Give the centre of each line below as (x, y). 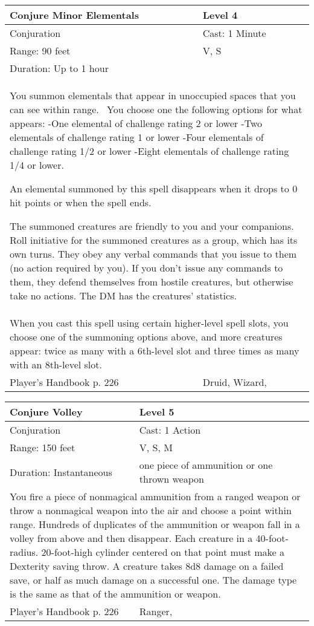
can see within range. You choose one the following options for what (156, 109)
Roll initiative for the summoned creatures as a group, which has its (154, 240)
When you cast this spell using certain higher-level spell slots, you (149, 323)
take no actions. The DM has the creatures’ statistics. (123, 295)
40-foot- (272, 538)
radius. (24, 552)
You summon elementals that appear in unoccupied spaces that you (153, 95)
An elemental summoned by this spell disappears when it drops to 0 (154, 188)
